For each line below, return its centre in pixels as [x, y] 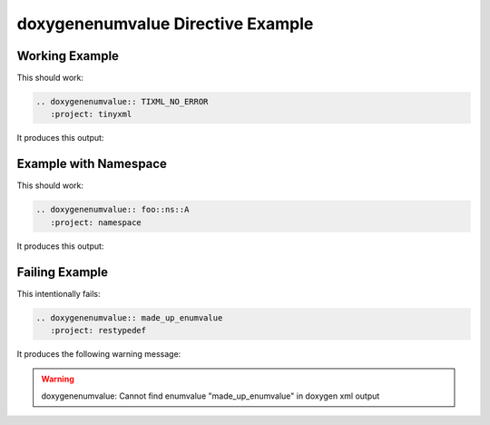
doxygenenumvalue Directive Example [165, 24]
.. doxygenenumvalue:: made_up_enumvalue [129, 317]
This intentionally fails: [59, 293]
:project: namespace [96, 222]
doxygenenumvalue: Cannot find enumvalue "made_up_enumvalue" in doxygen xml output [211, 396]
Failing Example [63, 272]
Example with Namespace [92, 164]
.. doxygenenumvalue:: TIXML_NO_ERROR [122, 102]
